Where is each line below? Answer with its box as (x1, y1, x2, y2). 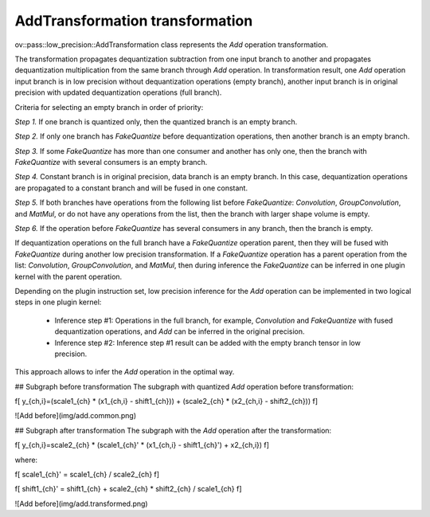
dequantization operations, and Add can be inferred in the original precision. (54, 327, 306, 336)
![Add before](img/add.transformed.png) (14, 499, 148, 508)
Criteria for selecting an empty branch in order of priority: (14, 102, 204, 112)
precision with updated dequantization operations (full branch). (14, 88, 222, 97)
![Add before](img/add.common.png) (14, 411, 137, 421)
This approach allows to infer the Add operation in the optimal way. (14, 367, 235, 377)
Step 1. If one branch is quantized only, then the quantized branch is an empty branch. (14, 116, 298, 127)
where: (14, 455, 38, 464)
